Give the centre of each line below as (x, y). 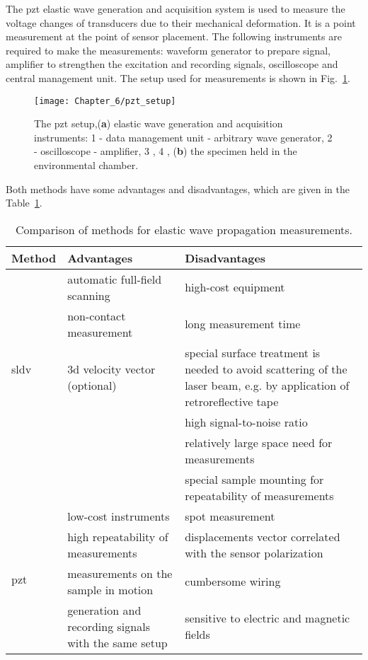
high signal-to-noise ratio (246, 422)
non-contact (97, 315)
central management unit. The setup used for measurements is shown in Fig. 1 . (178, 77)
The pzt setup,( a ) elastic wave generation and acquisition (159, 123)
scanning (89, 295)
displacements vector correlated (263, 536)
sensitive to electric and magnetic (268, 618)
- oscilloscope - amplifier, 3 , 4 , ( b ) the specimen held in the (166, 151)
